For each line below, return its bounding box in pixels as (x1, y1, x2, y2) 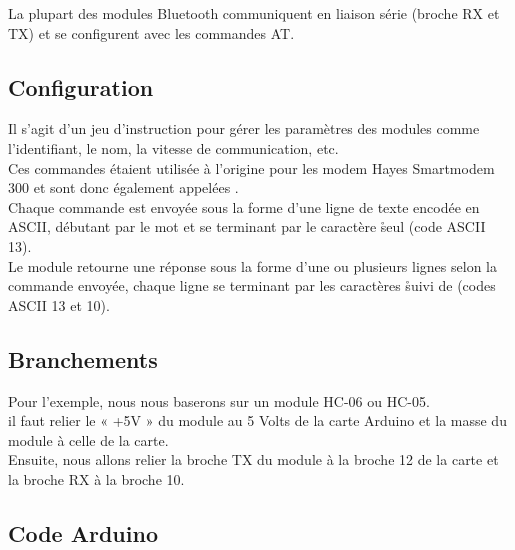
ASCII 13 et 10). (8, 294, 110, 315)
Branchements (8, 343, 158, 374)
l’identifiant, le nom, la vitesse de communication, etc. (8, 137, 339, 158)
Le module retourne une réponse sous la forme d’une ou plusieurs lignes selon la (8, 255, 497, 276)
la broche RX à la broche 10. (8, 468, 185, 489)
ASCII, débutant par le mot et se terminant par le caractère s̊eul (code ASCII (8, 216, 486, 237)
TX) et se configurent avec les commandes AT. (8, 22, 295, 43)
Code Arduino (8, 517, 158, 548)
